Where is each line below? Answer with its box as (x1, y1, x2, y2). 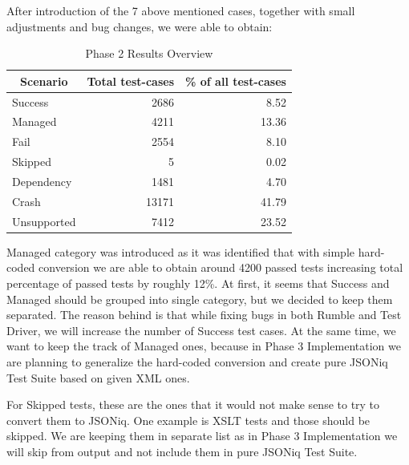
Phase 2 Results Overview (85, 45, 213, 62)
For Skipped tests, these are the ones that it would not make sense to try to (6, 396, 380, 413)
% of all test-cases (184, 72, 286, 89)
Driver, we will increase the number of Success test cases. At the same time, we (6, 321, 396, 338)
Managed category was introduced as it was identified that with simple (6, 243, 354, 260)
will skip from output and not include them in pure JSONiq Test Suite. (6, 443, 358, 459)
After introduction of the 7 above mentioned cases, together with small (6, 2, 355, 18)
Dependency (12, 173, 72, 189)
